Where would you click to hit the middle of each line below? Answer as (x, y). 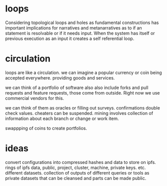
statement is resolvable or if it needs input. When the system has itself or (80, 33)
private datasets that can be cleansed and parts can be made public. (76, 178)
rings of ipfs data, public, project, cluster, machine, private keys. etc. (76, 167)
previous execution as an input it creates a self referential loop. (70, 38)
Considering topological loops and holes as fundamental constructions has (82, 22)
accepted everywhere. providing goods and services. (60, 77)
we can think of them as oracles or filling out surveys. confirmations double (83, 107)
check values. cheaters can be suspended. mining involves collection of (79, 113)
